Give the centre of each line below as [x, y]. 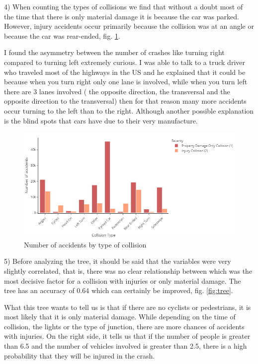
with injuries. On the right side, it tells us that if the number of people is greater [127, 336]
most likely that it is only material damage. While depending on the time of [120, 317]
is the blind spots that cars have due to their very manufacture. [101, 120]
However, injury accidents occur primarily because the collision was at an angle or [129, 26]
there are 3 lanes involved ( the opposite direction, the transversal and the [117, 91]
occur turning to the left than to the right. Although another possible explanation [129, 110]
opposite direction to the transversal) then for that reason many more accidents [125, 101]
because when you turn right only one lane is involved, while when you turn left [126, 82]
